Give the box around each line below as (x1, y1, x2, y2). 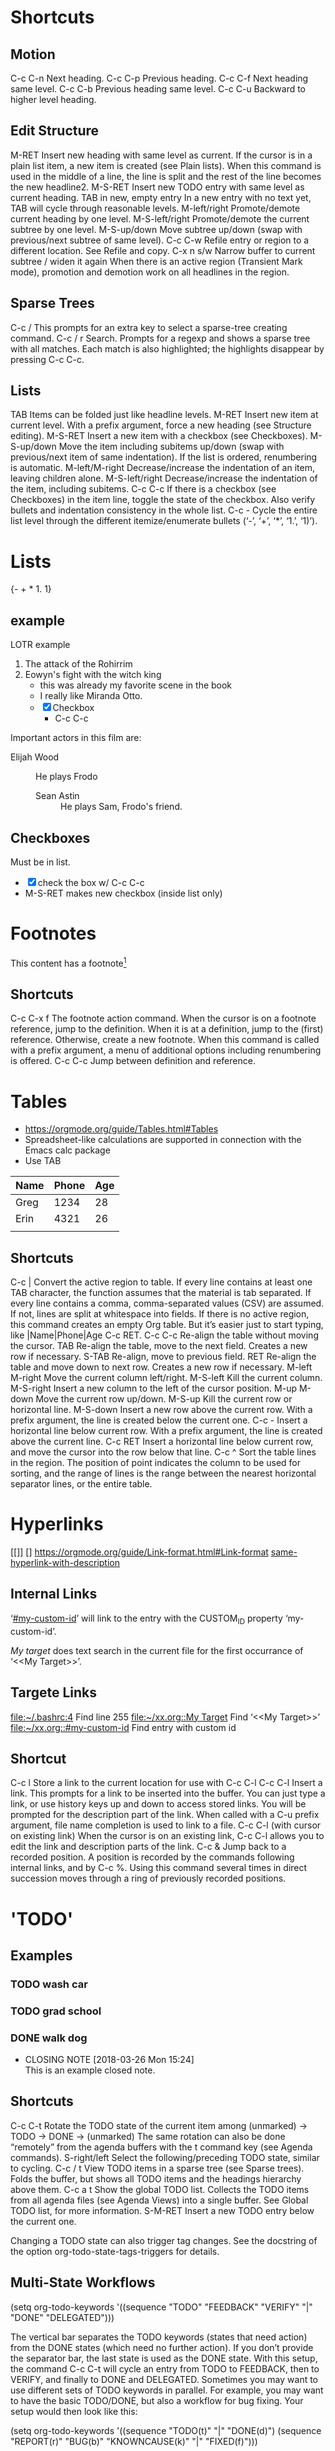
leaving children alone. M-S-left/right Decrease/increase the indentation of (10, 472, 318, 485)
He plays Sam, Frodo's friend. (60, 801, 183, 813)
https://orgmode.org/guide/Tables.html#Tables (24, 1123, 219, 1135)
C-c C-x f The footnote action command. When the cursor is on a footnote (10, 1012, 317, 1025)
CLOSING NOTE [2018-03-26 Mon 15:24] (24, 2054, 195, 2066)
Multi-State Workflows (10, 2274, 156, 2291)
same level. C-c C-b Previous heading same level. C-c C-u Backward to (10, 83, 307, 95)
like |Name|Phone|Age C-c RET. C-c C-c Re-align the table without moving (10, 1329, 319, 1341)
